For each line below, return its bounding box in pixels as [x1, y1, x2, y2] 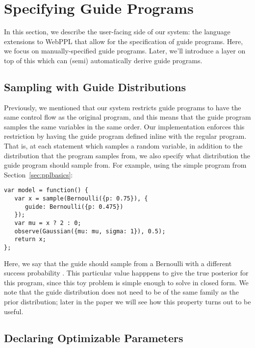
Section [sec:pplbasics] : [4, 169, 73, 179]
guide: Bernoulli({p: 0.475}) [25, 203, 124, 210]
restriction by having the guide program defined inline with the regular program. [4, 131, 247, 141]
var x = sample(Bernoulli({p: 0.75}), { [14, 195, 148, 202]
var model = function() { [4, 187, 88, 194]
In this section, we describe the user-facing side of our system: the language [4, 26, 230, 37]
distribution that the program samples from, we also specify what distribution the [4, 150, 250, 160]
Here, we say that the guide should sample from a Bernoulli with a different [4, 258, 232, 268]
